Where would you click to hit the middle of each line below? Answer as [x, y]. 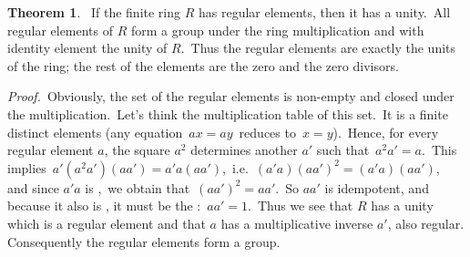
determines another [244, 150]
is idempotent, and [377, 187]
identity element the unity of [87, 48]
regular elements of [61, 30]
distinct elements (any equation [95, 132]
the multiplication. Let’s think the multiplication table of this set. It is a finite [228, 113]
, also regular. [426, 223]
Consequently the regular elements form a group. [144, 241]
